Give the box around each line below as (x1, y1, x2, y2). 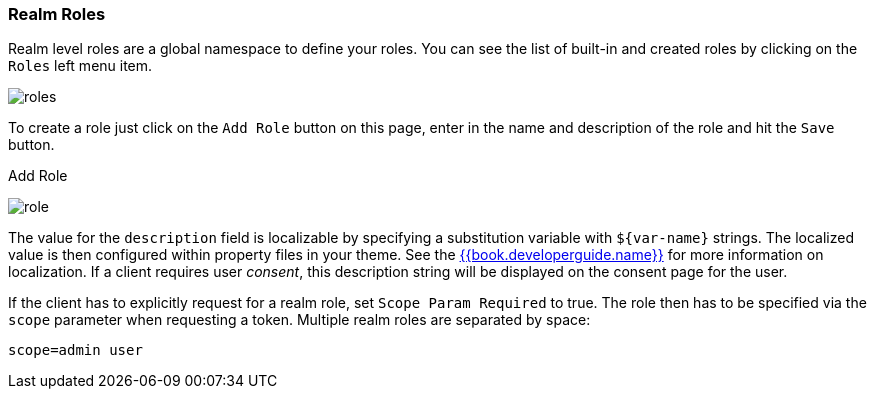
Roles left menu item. (8, 57, 153, 75)
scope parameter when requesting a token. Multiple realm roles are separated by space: (8, 311, 591, 329)
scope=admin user (8, 342, 143, 359)
